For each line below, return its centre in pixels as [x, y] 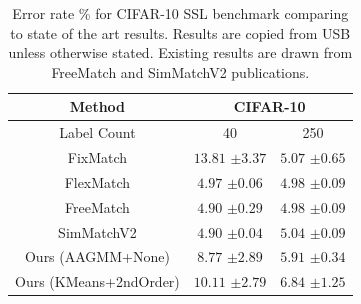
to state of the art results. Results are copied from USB [180, 32]
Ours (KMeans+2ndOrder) [97, 281]
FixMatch [97, 157]
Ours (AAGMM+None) [97, 256]
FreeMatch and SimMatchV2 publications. [180, 71]
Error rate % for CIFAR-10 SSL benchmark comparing [180, 13]
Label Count [97, 132]
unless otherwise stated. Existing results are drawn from [180, 52]
